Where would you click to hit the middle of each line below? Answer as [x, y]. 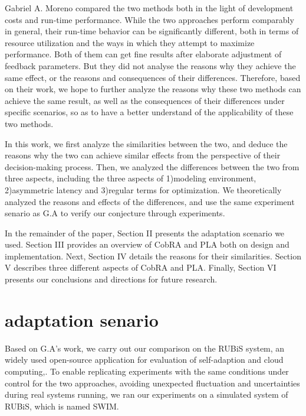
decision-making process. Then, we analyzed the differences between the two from [152, 166]
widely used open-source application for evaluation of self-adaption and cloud [144, 360]
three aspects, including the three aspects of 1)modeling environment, [131, 178]
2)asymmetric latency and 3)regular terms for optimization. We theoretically [143, 189]
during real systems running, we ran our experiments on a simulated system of [147, 394]
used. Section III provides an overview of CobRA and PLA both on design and [147, 244]
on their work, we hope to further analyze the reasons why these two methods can [153, 89]
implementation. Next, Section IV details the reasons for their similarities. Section [153, 256]
